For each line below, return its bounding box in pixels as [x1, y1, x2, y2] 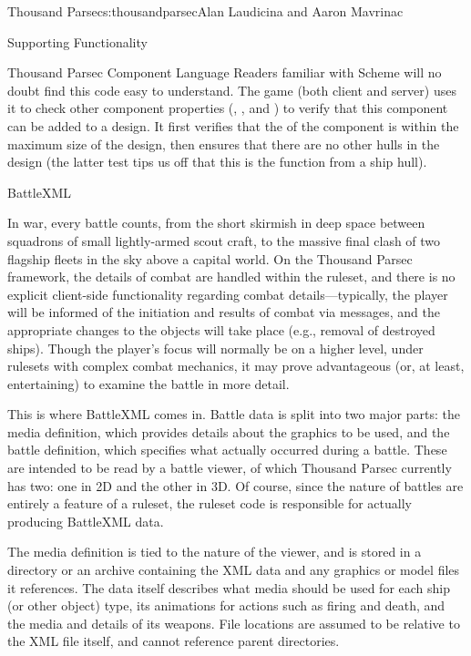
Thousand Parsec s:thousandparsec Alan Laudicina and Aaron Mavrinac [7, 2, 404, 20]
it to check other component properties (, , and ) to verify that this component [7, 98, 448, 118]
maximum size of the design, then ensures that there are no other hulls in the [7, 134, 440, 153]
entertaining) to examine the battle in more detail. [7, 374, 290, 393]
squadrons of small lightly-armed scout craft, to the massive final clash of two [7, 231, 441, 250]
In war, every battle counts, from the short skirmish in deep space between [7, 213, 425, 232]
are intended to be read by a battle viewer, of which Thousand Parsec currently [7, 458, 452, 477]
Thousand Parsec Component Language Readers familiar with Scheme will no [7, 63, 442, 82]
